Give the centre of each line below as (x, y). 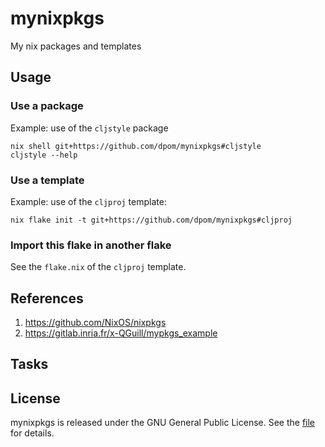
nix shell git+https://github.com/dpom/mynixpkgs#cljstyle (136, 146)
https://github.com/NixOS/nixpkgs (95, 323)
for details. (32, 433)
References (47, 298)
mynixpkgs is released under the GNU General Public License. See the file (163, 423)
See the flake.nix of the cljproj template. (98, 267)
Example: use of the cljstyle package (89, 128)
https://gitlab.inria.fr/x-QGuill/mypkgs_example (121, 333)
